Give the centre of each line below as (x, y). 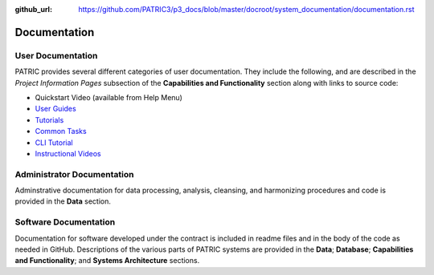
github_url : (33, 9)
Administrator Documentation (74, 174)
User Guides (55, 109)
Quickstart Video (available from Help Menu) (108, 97)
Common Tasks (61, 131)
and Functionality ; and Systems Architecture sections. (107, 261)
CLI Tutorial (54, 142)
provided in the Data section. (63, 201)
